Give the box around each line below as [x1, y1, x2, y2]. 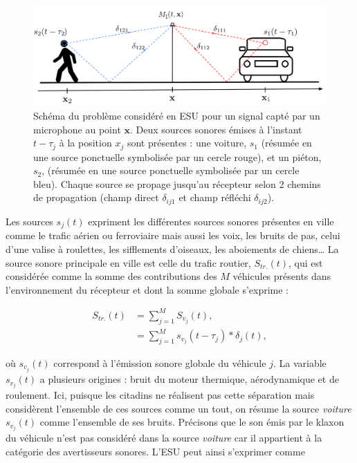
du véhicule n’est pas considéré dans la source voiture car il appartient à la [6, 431, 322, 445]
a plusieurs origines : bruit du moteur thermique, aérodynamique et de [39, 372, 339, 386]
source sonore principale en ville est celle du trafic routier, [6, 255, 251, 270]
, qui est [289, 255, 323, 270]
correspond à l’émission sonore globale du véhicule [53, 356, 266, 370]
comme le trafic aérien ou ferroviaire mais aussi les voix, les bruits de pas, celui [6, 228, 340, 243]
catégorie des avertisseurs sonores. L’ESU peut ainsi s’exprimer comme [6, 444, 305, 459]
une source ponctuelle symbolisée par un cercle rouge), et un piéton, [33, 149, 322, 164]
